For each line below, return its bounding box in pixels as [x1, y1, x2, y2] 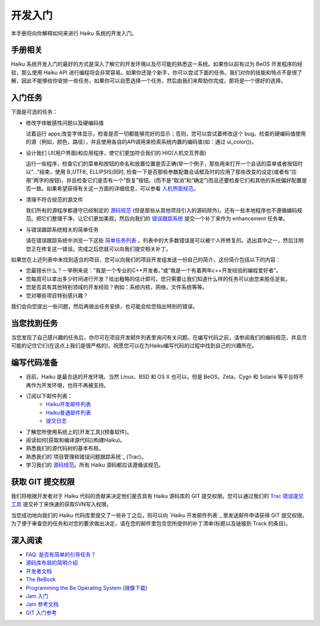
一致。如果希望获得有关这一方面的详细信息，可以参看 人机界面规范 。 [30, 185, 199, 192]
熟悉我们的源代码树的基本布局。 [25, 445, 104, 452]
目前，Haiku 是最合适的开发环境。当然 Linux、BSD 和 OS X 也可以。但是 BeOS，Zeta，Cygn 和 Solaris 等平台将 [25, 373, 299, 381]
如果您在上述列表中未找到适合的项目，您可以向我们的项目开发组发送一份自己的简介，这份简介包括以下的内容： [11, 256, 281, 263]
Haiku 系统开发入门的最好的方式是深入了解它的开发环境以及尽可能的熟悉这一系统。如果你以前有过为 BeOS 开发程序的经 [11, 60, 303, 68]
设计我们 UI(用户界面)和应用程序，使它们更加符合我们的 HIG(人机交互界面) [25, 149, 207, 156]
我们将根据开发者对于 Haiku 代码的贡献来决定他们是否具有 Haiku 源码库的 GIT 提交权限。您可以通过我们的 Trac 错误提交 [11, 492, 304, 499]
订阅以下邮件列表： [25, 392, 73, 400]
